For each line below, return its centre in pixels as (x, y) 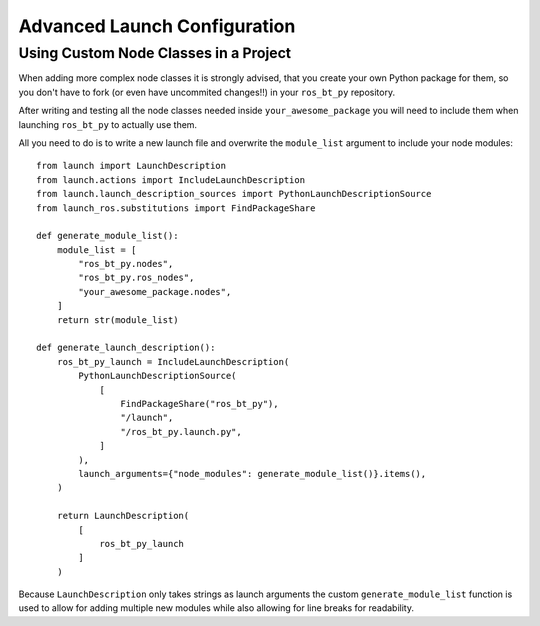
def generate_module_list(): (107, 236)
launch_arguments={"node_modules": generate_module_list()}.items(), (252, 473)
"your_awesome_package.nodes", (155, 291)
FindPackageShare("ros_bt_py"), (199, 403)
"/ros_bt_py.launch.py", (181, 431)
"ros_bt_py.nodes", (126, 264)
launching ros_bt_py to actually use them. (108, 124)
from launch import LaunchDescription (131, 166)
